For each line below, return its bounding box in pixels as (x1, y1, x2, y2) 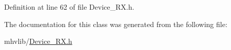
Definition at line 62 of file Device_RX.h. (4, 2, 134, 12)
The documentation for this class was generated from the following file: (4, 18, 227, 29)
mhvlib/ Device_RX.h (4, 36, 72, 46)
